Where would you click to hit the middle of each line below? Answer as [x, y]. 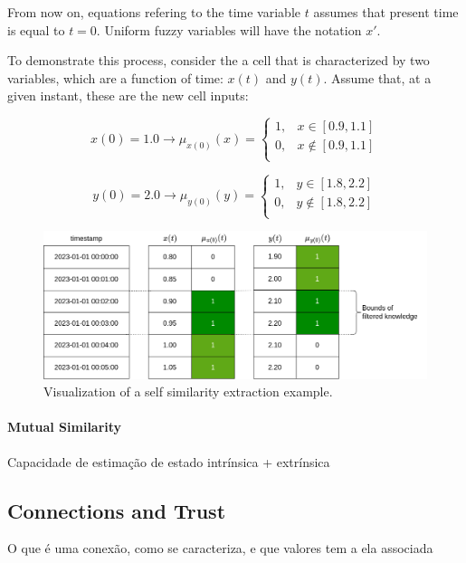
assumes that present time [386, 12]
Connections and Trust [117, 510]
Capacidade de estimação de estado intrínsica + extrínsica [169, 461]
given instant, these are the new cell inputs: [128, 95]
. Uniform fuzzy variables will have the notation [229, 29]
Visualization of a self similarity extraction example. [188, 391]
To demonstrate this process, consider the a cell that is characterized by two [219, 60]
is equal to [36, 29]
